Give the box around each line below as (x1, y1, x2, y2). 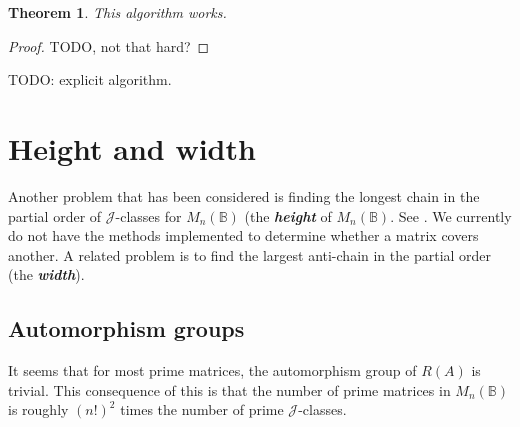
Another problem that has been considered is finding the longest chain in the (8, 185, 480, 206)
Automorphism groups (8, 313, 245, 344)
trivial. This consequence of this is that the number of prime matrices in (8, 379, 451, 400)
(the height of (244, 205, 332, 226)
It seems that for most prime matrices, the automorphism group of (8, 360, 417, 381)
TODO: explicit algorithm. (8, 69, 172, 90)
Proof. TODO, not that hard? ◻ (8, 35, 210, 56)
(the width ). (8, 264, 85, 285)
